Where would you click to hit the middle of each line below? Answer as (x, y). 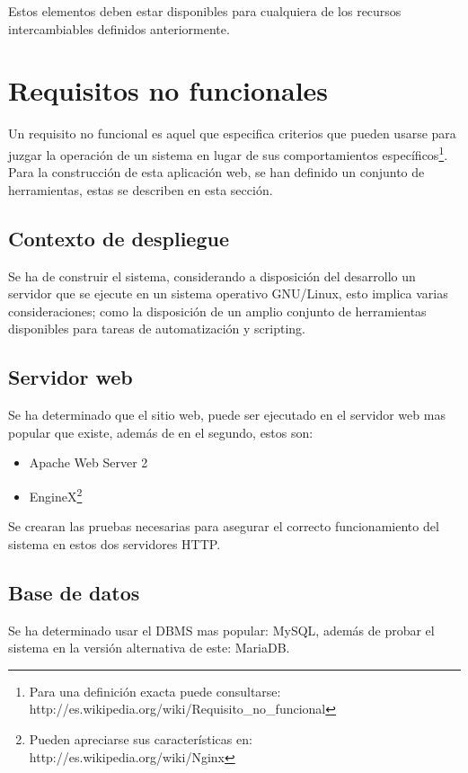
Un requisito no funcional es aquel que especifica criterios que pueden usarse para (232, 133)
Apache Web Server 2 (88, 462)
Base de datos (74, 592)
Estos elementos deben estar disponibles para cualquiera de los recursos (205, 11)
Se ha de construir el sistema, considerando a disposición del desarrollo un (212, 275)
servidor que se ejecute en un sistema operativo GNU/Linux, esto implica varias (228, 293)
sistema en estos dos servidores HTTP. (115, 543)
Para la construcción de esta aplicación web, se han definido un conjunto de (216, 172)
